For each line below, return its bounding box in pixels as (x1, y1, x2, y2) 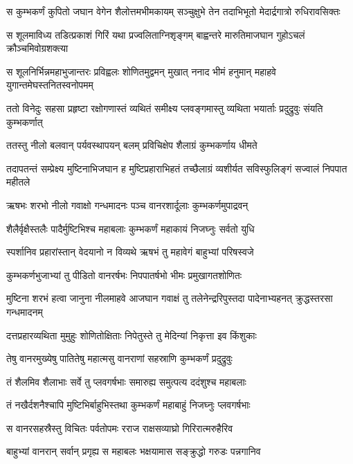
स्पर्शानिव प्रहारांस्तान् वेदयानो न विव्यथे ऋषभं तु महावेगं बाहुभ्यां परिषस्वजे (6, 244, 254, 259)
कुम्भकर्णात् (6, 114, 43, 129)
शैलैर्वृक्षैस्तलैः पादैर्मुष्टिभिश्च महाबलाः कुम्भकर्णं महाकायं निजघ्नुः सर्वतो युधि (6, 221, 255, 235)
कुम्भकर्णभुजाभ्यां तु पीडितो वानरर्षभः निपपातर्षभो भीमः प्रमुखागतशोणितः (6, 267, 242, 282)
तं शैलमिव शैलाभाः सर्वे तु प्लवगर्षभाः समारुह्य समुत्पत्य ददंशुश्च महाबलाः (6, 374, 246, 389)
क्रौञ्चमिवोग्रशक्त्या (6, 41, 69, 55)
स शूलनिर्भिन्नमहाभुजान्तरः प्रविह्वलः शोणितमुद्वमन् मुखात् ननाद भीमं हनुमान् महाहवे (6, 64, 276, 78)
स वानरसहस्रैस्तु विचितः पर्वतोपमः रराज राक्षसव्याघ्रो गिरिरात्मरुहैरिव (6, 420, 233, 435)
